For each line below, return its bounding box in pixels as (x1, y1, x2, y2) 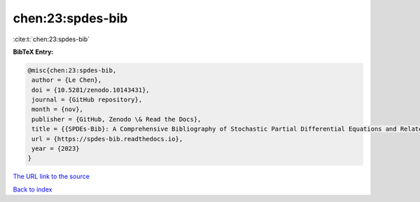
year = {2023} (31, 145, 80, 153)
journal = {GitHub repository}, (31, 96, 143, 104)
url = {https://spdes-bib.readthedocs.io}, (31, 135, 183, 143)
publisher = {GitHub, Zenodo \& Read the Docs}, (31, 115, 202, 123)
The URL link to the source (13, 172, 90, 181)
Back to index (13, 185, 52, 194)
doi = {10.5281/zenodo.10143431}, (31, 86, 150, 94)
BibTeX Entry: (13, 48, 54, 56)
